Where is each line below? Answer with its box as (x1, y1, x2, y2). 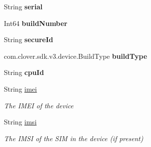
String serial (4, 1, 43, 11)
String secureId (4, 34, 53, 45)
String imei (4, 83, 37, 94)
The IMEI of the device (4, 100, 74, 110)
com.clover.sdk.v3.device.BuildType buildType (4, 50, 147, 61)
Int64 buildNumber (4, 18, 68, 28)
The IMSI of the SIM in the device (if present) (4, 133, 143, 143)
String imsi (4, 117, 37, 127)
